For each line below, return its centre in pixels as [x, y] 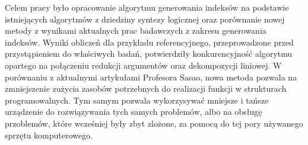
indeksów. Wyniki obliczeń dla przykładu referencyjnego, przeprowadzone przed [149, 42]
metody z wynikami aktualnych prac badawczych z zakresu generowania [136, 30]
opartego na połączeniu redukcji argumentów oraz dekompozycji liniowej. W [143, 65]
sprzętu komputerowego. [49, 135]
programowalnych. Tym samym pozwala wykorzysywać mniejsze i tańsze [137, 100]
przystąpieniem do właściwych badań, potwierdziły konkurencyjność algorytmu [149, 54]
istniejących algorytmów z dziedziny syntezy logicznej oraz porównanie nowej [145, 19]
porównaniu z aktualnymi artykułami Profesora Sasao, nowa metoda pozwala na [151, 77]
